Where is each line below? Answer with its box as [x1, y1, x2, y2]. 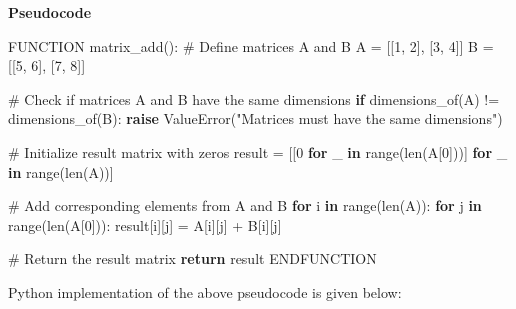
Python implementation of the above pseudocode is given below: [8, 281, 402, 302]
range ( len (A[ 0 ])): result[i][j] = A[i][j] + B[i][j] [8, 214, 282, 235]
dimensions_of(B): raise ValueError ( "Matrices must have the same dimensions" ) [8, 108, 503, 129]
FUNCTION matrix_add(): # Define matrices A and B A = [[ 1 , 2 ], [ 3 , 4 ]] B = [8, 35, 494, 56]
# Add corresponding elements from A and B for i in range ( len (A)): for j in [8, 195, 482, 216]
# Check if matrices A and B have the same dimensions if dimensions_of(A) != [8, 88, 500, 109]
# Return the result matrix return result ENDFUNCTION [8, 248, 377, 269]
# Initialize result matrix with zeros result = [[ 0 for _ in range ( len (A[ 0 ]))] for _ [8, 141, 508, 162]
